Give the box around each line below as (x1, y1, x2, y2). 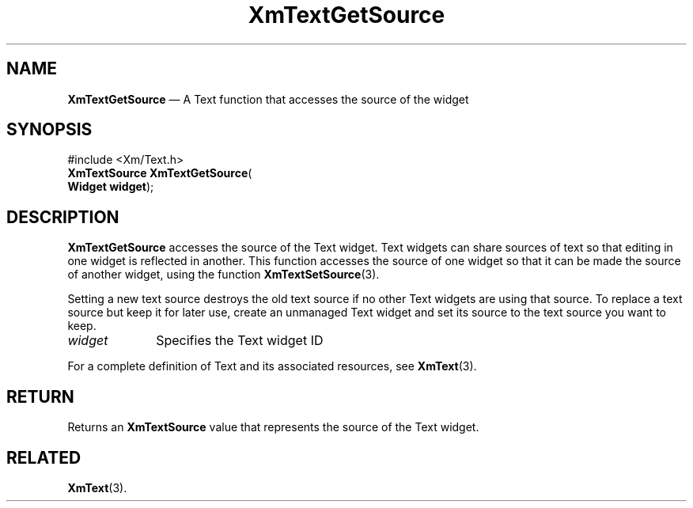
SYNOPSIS (6, 119, 93, 140)
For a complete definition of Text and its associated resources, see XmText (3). (67, 359, 477, 373)
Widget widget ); (67, 180, 154, 194)
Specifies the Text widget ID (156, 332, 324, 349)
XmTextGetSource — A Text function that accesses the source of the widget (67, 92, 469, 106)
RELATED (6, 447, 81, 468)
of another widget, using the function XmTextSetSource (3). (67, 267, 380, 282)
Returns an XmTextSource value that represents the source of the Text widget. (67, 420, 479, 434)
